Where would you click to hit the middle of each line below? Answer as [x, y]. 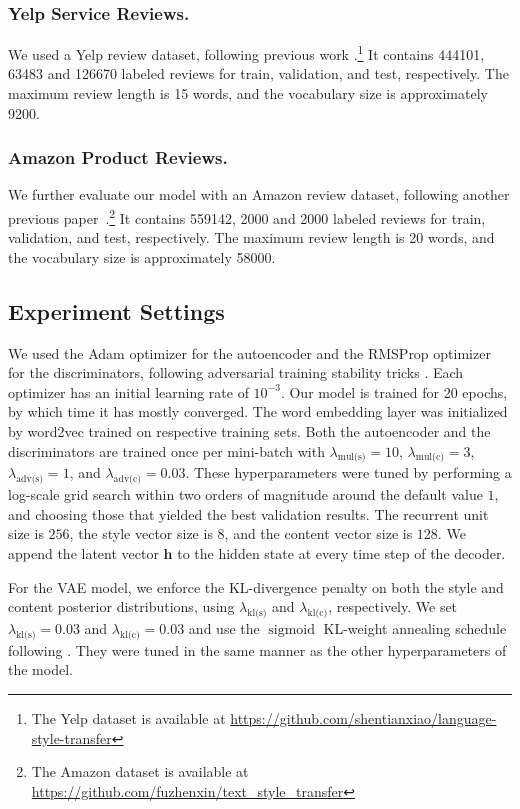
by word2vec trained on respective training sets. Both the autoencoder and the [249, 431]
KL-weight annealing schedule [415, 628]
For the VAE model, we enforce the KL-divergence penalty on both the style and [256, 586]
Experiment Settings [116, 310]
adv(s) [30, 479]
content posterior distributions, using [121, 606]
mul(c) [430, 457]
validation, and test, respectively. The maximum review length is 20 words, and [251, 237]
